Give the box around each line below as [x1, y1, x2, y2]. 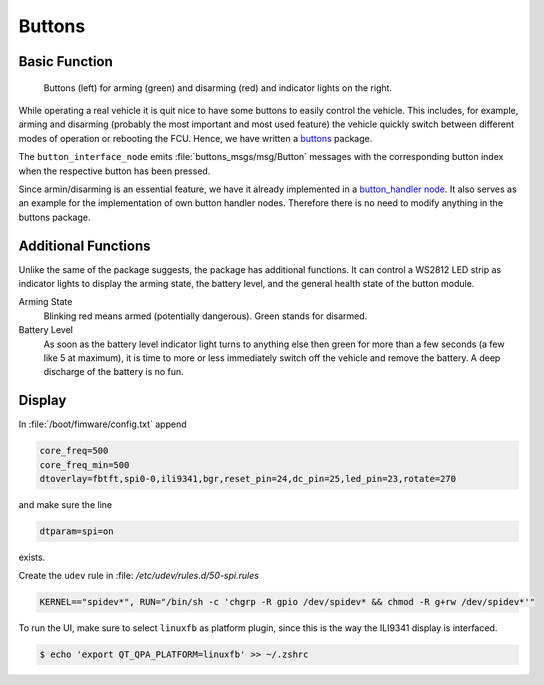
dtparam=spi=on [39, 525, 114, 537]
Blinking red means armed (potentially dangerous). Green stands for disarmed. [43, 310, 368, 322]
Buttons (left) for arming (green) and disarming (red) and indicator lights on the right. [43, 81, 393, 94]
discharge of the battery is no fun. [43, 366, 184, 378]
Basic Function [18, 53, 114, 70]
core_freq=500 [39, 445, 109, 457]
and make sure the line [18, 498, 113, 510]
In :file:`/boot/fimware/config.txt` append [18, 418, 187, 430]
